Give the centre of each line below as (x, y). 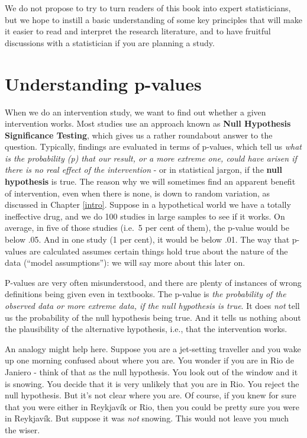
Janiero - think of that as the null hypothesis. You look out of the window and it (151, 371)
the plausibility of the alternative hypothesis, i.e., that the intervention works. (146, 329)
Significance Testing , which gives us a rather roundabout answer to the (139, 135)
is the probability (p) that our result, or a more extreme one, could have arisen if (151, 158)
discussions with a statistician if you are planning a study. (110, 42)
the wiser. (22, 429)
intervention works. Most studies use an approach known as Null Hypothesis (148, 123)
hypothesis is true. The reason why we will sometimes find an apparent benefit (150, 181)
